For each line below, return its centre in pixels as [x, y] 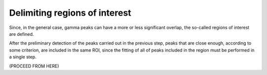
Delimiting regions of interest [70, 13]
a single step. [23, 57]
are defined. [22, 34]
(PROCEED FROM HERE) [34, 66]
